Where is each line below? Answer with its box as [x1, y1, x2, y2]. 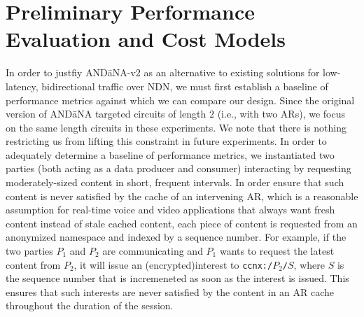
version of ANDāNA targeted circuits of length [6, 106, 206, 121]
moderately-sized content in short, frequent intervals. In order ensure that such [6, 175, 344, 190]
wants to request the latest [219, 244, 335, 258]
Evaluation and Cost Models [6, 24, 286, 53]
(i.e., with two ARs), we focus [217, 106, 345, 121]
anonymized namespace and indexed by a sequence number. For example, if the [6, 230, 346, 244]
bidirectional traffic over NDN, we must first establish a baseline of [41, 78, 328, 93]
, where [293, 257, 325, 272]
